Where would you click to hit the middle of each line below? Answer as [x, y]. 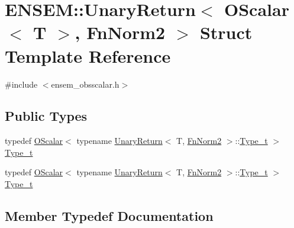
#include [21, 84]
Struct [226, 32]
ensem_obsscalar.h [85, 84]
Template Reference [88, 55]
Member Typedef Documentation [109, 216]
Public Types [46, 116]
